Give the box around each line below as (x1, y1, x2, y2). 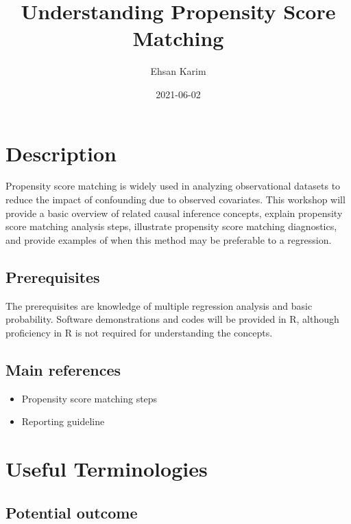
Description (5, 139, 117, 167)
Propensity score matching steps (21, 391, 158, 405)
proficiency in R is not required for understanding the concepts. (5, 325, 273, 339)
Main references (5, 358, 121, 380)
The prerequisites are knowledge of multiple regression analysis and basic (5, 298, 313, 312)
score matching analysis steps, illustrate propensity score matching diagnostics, (5, 219, 337, 233)
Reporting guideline (21, 414, 105, 429)
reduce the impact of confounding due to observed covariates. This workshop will (5, 192, 346, 207)
